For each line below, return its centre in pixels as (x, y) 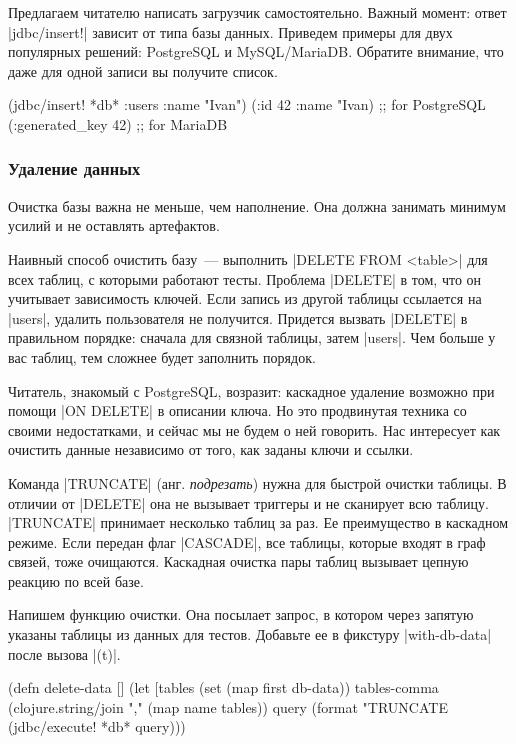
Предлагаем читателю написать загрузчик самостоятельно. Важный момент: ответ (257, 12)
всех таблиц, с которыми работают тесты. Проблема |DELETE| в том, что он (245, 278)
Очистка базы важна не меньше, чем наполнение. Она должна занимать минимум (257, 205)
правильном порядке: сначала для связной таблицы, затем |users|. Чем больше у (252, 337)
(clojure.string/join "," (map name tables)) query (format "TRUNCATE (228, 706)
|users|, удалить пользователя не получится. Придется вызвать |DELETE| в (238, 317)
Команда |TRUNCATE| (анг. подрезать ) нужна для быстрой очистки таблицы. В (257, 482)
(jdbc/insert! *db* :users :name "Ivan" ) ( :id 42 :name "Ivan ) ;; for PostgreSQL (247, 104)
